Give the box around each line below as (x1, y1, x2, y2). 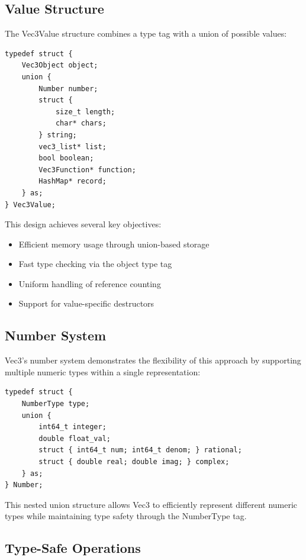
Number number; (38, 84, 98, 93)
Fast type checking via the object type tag (18, 258, 172, 270)
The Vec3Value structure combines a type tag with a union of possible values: (5, 27, 287, 40)
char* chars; (55, 119, 107, 128)
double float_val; (38, 434, 111, 443)
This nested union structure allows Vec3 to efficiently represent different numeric (5, 498, 298, 510)
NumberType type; (21, 400, 90, 408)
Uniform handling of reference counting (18, 277, 161, 289)
